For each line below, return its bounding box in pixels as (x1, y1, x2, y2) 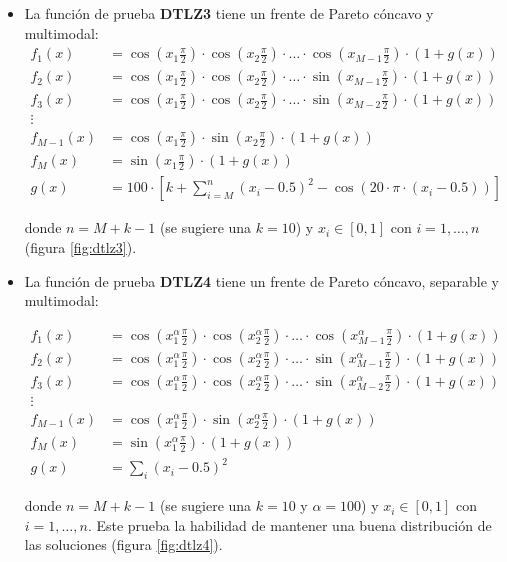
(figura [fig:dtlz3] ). (24, 237, 137, 257)
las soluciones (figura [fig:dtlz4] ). (24, 534, 223, 555)
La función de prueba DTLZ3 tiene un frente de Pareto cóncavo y (24, 3, 434, 23)
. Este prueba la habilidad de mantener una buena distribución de (87, 514, 492, 535)
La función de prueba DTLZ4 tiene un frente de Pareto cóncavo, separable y (24, 270, 499, 291)
